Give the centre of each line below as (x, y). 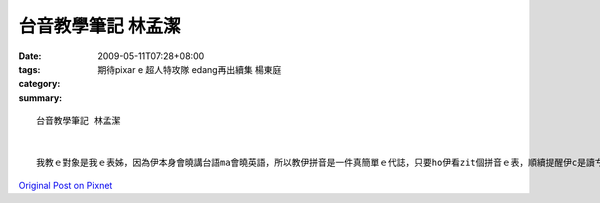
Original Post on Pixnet (65, 185)
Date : (30, 56)
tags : (29, 69)
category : (39, 84)
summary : (40, 97)
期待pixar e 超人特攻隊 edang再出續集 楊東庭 (189, 69)
